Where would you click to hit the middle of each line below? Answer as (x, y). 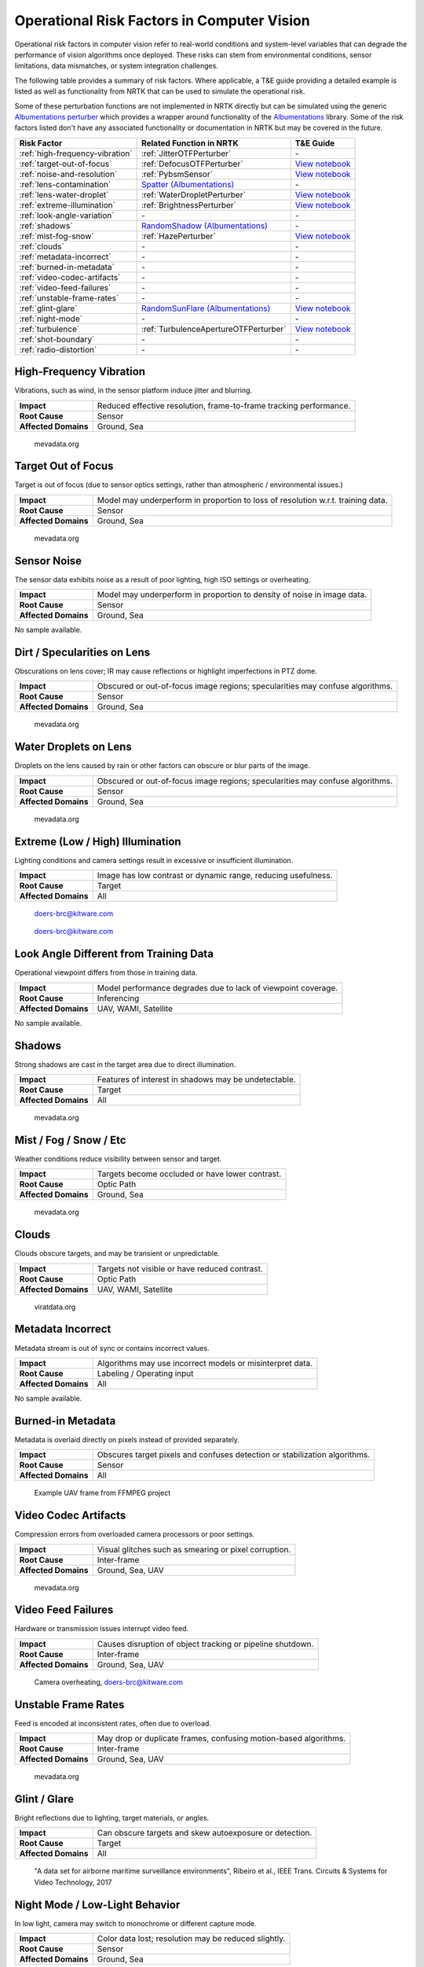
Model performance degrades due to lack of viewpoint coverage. (217, 987)
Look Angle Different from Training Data (114, 954)
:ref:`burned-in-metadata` (67, 267)
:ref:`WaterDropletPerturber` (194, 194)
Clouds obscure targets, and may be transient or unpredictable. (117, 1253)
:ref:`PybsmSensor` (177, 174)
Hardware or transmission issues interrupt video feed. (102, 1629)
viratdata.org (55, 1307)
